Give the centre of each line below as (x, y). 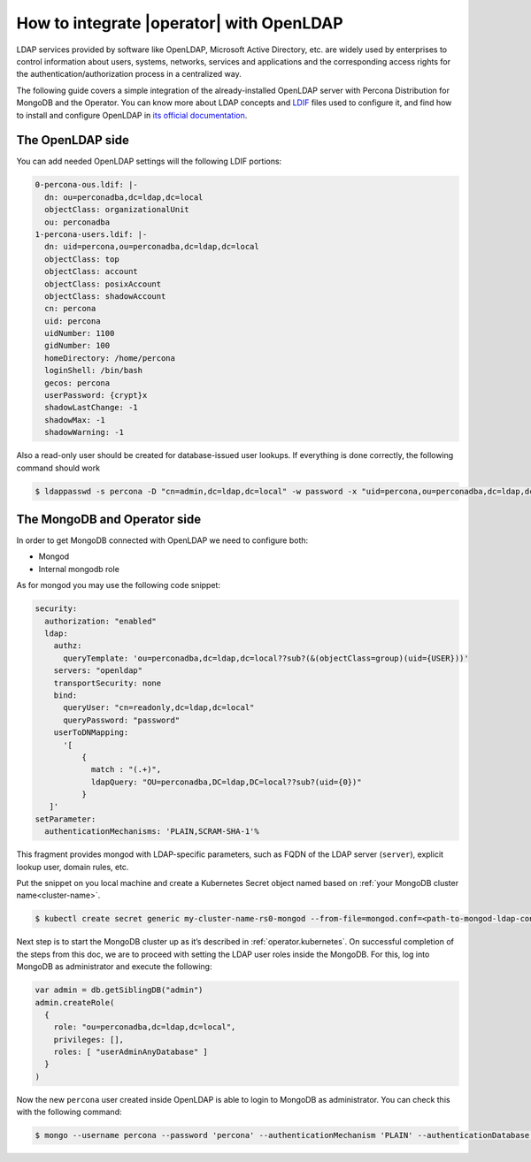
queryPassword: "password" (122, 720)
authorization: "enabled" (100, 621)
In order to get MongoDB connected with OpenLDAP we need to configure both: (162, 540)
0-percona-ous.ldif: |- (87, 185)
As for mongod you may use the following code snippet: (119, 585)
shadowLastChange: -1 (92, 408)
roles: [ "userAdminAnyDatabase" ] (131, 1052)
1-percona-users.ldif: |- (91, 234)
